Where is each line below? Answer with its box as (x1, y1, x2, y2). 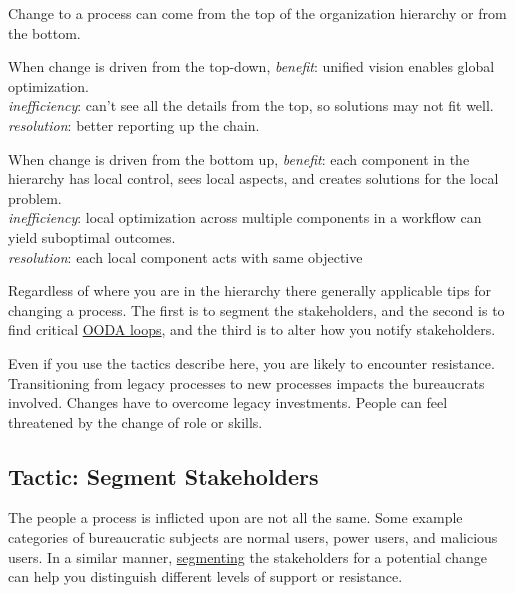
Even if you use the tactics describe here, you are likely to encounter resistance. (8, 352, 495, 373)
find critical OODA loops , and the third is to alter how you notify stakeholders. (8, 319, 496, 340)
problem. (8, 187, 62, 208)
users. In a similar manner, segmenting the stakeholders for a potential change (8, 546, 487, 567)
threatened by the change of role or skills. (8, 411, 263, 432)
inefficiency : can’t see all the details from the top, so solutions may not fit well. (8, 95, 494, 116)
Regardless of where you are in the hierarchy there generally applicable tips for (8, 280, 491, 301)
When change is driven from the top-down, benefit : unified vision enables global (8, 56, 495, 77)
